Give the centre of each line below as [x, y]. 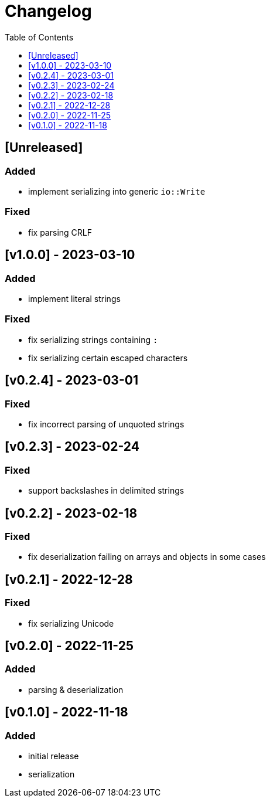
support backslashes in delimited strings [106, 491]
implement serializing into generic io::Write [117, 191]
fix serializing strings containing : [93, 339]
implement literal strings [74, 298]
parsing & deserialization [76, 689]
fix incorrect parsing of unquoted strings [106, 424]
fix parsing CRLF [60, 232]
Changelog [48, 11]
